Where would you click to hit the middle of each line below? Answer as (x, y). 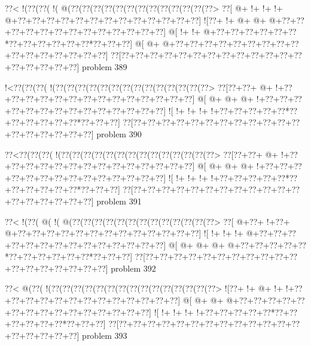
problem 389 (105, 66)
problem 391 (119, 201)
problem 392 (133, 268)
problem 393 (105, 335)
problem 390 (119, 133)
